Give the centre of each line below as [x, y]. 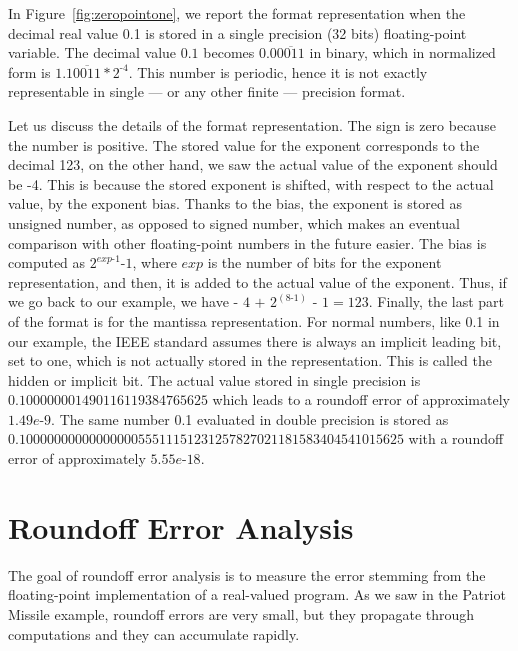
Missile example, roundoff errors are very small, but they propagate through [241, 613]
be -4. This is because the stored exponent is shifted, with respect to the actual [251, 183]
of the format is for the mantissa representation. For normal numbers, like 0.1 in [254, 320]
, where [154, 262]
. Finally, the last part [436, 301]
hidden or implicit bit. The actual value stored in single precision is [214, 379]
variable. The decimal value [92, 52]
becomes [229, 52]
